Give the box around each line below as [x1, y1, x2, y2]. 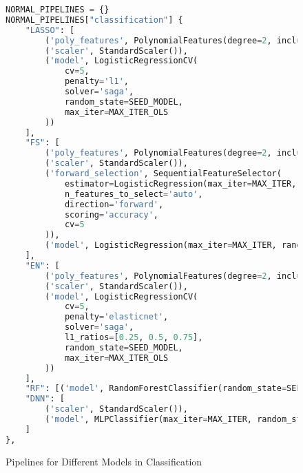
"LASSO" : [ [25, 25, 75, 35]
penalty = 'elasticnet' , [64, 312, 169, 322]
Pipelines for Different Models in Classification [6, 454, 202, 468]
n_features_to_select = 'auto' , [64, 189, 203, 199]
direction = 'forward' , [64, 199, 164, 209]
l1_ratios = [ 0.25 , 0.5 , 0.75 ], [64, 333, 203, 342]
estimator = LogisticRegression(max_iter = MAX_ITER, [64, 178, 297, 189]
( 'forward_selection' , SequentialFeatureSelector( [45, 169, 282, 178]
